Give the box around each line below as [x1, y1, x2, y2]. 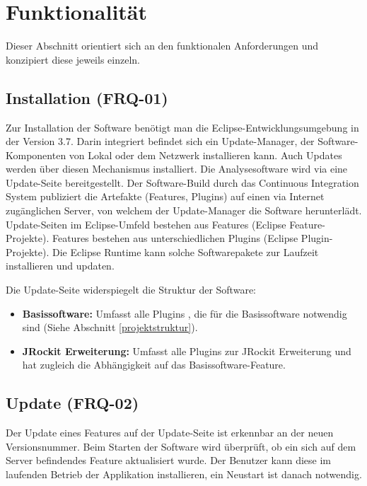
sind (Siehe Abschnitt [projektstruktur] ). [22, 320, 198, 335]
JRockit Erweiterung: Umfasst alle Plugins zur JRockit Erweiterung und [22, 343, 351, 358]
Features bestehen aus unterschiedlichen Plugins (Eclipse [52, 231, 298, 245]
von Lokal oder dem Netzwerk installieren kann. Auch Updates [69, 147, 342, 162]
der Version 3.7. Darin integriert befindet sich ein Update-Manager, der [6, 134, 315, 149]
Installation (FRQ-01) [6, 86, 168, 108]
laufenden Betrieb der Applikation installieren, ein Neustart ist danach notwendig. [6, 467, 362, 481]
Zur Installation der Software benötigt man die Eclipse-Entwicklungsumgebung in [6, 120, 359, 134]
